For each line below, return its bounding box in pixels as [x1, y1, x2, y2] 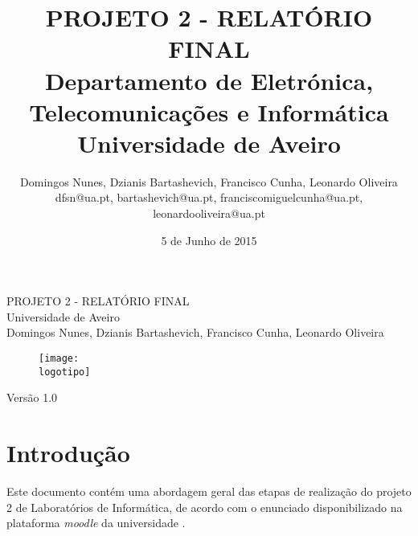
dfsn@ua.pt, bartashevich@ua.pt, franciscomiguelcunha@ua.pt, [55, 189, 363, 206]
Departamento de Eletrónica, [44, 63, 374, 96]
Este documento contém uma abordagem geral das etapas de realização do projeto [6, 483, 412, 500]
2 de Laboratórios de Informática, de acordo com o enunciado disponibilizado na [6, 498, 403, 515]
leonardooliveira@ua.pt [153, 205, 265, 222]
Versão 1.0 [6, 389, 58, 406]
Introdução [6, 436, 130, 469]
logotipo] [39, 366, 91, 378]
